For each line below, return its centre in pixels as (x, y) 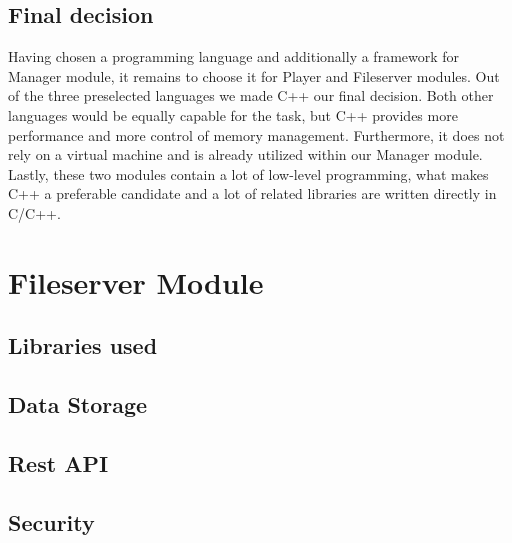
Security (51, 521)
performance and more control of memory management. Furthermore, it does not (256, 134)
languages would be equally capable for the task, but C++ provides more (233, 114)
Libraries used (83, 345)
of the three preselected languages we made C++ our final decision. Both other (251, 95)
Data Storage (78, 404)
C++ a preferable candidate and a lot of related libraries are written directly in (252, 193)
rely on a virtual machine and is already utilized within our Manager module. (245, 154)
